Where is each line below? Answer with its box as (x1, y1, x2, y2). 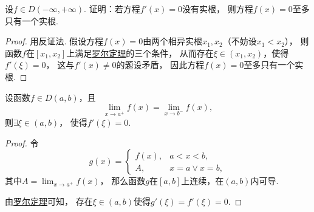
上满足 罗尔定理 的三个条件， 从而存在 (66, 46, 214, 59)
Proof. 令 (5, 136, 39, 149)
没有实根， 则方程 (182, 2, 253, 15)
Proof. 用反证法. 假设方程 (5, 35, 104, 47)
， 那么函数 (100, 174, 146, 187)
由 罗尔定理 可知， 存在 (5, 194, 93, 207)
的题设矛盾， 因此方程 (116, 58, 205, 71)
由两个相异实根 (143, 35, 203, 47)
